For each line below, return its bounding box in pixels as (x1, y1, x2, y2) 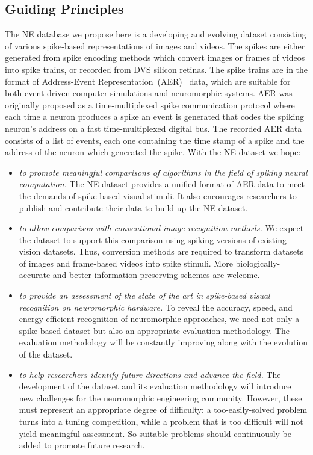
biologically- (235, 256, 280, 269)
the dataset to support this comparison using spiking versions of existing (19, 233, 287, 246)
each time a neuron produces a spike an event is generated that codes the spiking (5, 110, 305, 123)
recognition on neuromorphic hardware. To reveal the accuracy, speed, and (19, 300, 293, 313)
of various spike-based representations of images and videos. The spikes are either (5, 39, 305, 52)
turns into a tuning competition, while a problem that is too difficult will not (19, 415, 303, 428)
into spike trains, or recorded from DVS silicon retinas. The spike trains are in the (5, 63, 308, 75)
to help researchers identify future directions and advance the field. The (19, 368, 281, 380)
